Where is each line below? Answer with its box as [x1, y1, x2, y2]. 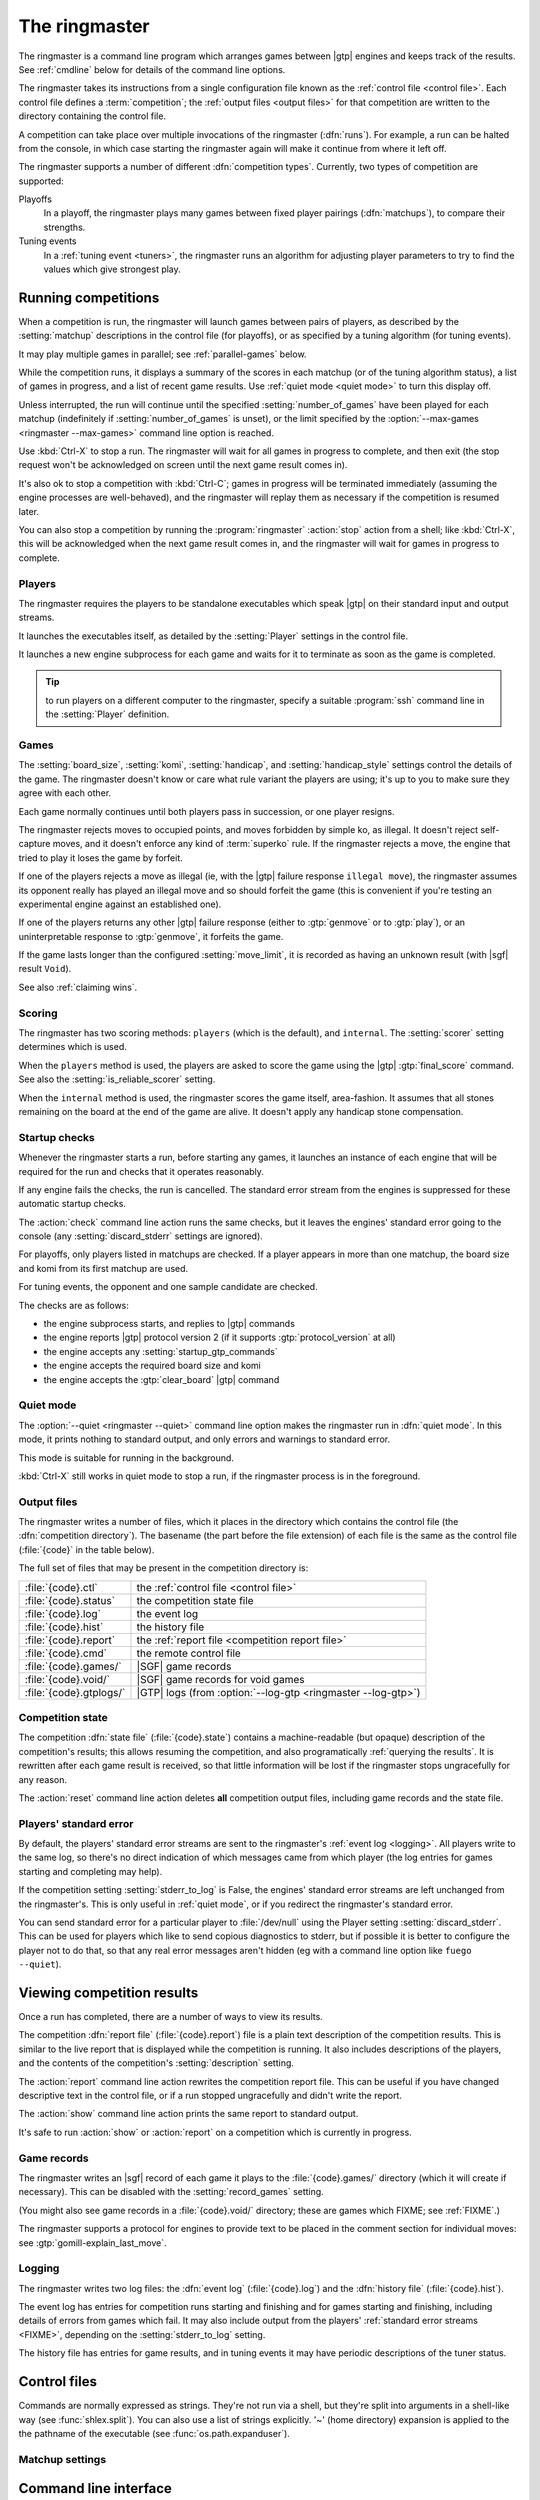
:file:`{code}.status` [24, 1593, 115, 1607]
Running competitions [18, 289, 160, 306]
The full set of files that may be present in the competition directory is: [18, 1562, 309, 1574]
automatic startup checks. [18, 1198, 127, 1210]
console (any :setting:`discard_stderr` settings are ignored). [18, 1230, 264, 1242]
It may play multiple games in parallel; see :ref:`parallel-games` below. [18, 348, 307, 360]
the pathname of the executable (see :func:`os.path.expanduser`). [18, 2427, 290, 2439]
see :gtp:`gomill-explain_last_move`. [18, 2236, 167, 2249]
